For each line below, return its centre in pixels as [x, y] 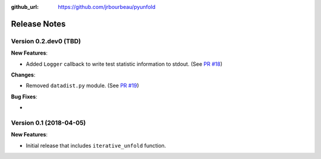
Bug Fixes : [24, 96]
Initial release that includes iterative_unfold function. [96, 145]
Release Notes [38, 24]
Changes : [23, 75]
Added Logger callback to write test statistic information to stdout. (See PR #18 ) [124, 64]
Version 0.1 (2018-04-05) [48, 123]
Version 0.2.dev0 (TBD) [46, 41]
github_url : [25, 7]
